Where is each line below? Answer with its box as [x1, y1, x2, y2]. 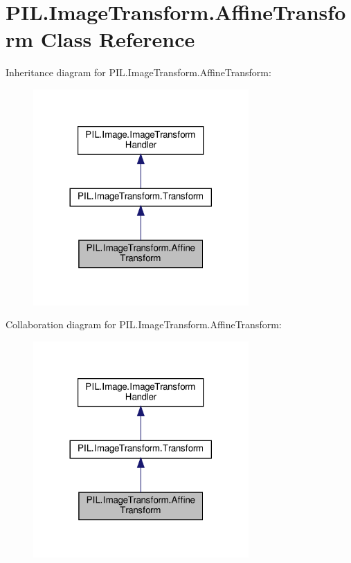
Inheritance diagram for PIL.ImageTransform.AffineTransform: [6, 65, 271, 80]
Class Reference [40, 25, 195, 53]
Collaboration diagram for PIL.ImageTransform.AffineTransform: [6, 317, 282, 332]
